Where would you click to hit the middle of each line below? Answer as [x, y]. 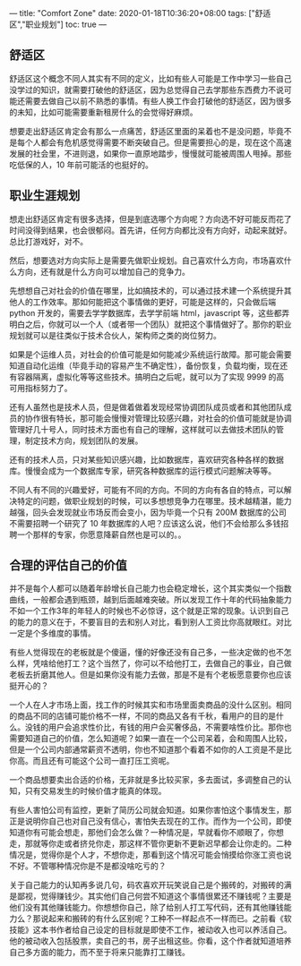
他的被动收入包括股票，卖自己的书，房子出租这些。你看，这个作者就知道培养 [150, 941]
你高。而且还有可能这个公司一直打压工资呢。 [92, 761]
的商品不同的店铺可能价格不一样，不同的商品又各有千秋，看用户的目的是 [142, 716]
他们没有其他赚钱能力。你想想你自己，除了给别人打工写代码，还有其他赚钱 [146, 908]
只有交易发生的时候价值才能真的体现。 [95, 791]
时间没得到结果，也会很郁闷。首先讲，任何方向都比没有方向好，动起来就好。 [150, 230]
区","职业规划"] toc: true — [58, 24]
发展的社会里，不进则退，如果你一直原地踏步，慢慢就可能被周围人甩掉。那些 [150, 153]
